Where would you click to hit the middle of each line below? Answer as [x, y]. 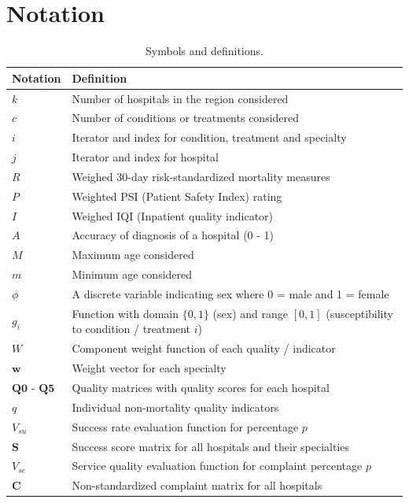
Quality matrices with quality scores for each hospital [201, 387]
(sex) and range [250, 313]
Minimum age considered [132, 274]
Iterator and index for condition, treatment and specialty [209, 137]
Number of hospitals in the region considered [180, 98]
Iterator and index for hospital [145, 157]
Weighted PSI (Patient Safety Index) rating [177, 196]
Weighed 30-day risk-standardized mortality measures [201, 176]
